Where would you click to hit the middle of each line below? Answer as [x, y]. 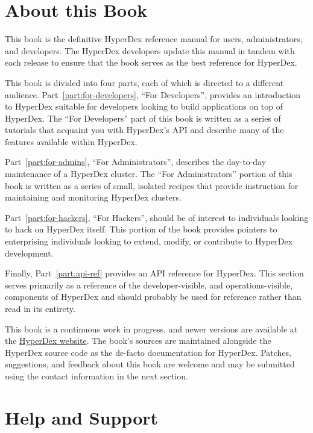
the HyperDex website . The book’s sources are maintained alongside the [138, 341]
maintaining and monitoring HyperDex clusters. [93, 197]
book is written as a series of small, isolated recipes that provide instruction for [152, 185]
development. [29, 253]
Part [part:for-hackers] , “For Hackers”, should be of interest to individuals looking [157, 217]
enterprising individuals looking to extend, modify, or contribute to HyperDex [149, 241]
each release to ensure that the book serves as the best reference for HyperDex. [151, 62]
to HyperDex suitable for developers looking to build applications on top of [144, 106]
